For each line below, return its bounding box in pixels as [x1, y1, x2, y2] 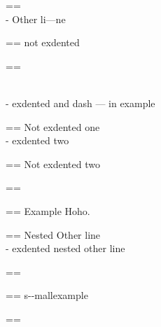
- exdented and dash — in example [6, 95, 155, 110]
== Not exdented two [6, 156, 100, 171]
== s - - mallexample [6, 288, 88, 302]
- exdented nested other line [6, 241, 125, 256]
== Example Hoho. [6, 203, 90, 218]
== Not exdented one [6, 119, 100, 134]
